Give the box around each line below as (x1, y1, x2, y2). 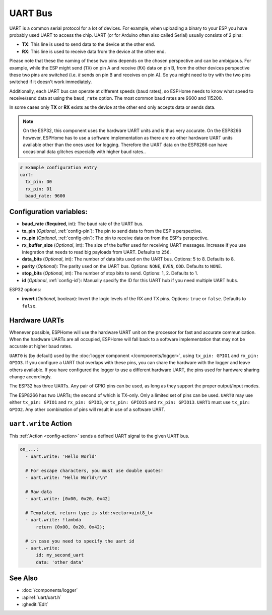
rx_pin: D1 (25, 186, 52, 191)
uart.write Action (9, 420, 73, 428)
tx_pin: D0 (25, 179, 52, 185)
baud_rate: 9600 (25, 193, 65, 198)
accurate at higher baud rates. (9, 343, 73, 350)
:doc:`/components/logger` (22, 587, 78, 593)
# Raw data (25, 489, 52, 495)
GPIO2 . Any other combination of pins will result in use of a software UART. (9, 406, 166, 413)
